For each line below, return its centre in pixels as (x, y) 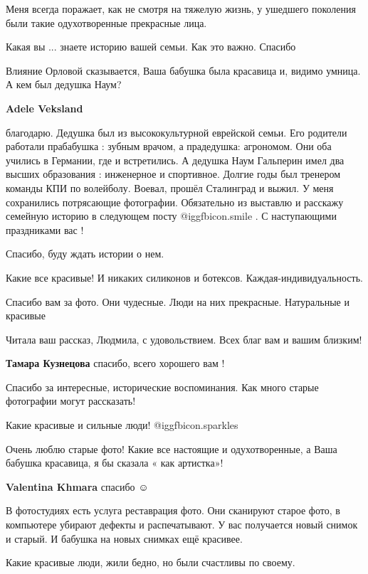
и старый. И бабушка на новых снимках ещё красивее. (124, 538)
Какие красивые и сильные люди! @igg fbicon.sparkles (122, 425)
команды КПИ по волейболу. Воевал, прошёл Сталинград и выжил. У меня (170, 187)
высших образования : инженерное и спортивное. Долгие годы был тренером (173, 174)
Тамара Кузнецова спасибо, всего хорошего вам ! (115, 363)
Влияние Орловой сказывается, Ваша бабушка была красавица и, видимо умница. (183, 70)
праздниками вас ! (45, 229)
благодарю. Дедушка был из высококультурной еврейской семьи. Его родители (177, 132)
